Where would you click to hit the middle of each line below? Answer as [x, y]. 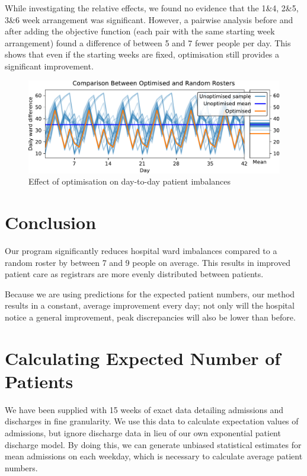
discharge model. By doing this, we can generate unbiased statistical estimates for [153, 444]
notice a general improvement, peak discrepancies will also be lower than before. [150, 317]
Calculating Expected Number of [143, 358]
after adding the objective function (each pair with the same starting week [140, 31]
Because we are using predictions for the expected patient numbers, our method [150, 293]
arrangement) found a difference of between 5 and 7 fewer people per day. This [148, 42]
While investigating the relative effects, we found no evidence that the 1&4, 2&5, [152, 8]
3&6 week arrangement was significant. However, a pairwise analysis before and [149, 19]
